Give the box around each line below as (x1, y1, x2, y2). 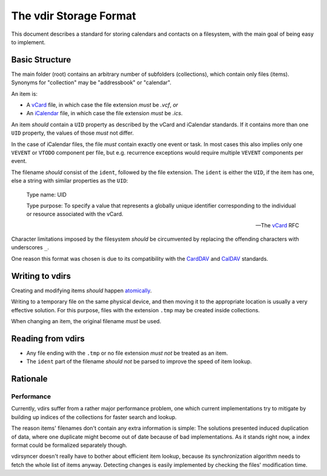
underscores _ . (11, 244, 50, 251)
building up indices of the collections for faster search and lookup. (11, 413, 177, 421)
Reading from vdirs (11, 334, 85, 344)
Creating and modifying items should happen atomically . (11, 287, 152, 294)
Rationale (11, 374, 48, 384)
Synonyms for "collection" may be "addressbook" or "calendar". (11, 79, 172, 86)
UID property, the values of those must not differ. (11, 129, 134, 136)
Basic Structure (11, 55, 71, 65)
